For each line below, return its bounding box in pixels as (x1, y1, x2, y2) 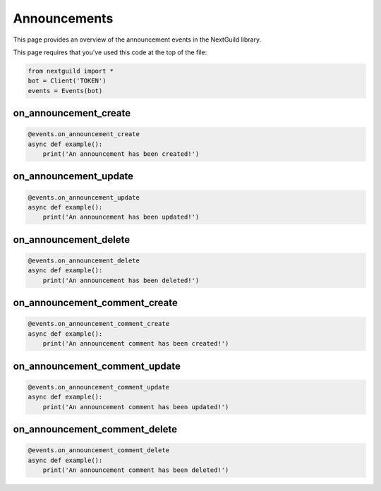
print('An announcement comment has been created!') (42, 339, 229, 348)
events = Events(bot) (28, 87, 103, 95)
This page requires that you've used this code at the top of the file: (13, 48, 207, 56)
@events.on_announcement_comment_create (28, 320, 169, 328)
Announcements (13, 11, 114, 26)
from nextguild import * (28, 67, 114, 75)
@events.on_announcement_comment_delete (28, 447, 169, 454)
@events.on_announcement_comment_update (28, 383, 169, 391)
